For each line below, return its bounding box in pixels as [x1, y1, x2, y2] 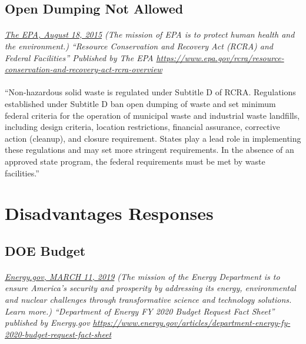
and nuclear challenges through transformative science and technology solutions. [5, 293, 292, 306]
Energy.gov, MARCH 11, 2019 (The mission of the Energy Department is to [5, 270, 280, 282]
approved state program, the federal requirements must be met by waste [5, 155, 265, 167]
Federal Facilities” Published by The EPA [5, 51, 154, 64]
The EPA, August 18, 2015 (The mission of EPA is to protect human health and [5, 28, 295, 41]
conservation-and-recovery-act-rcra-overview [5, 63, 162, 75]
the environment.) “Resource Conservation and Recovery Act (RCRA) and [5, 39, 274, 52]
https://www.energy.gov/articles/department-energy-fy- [92, 316, 291, 329]
